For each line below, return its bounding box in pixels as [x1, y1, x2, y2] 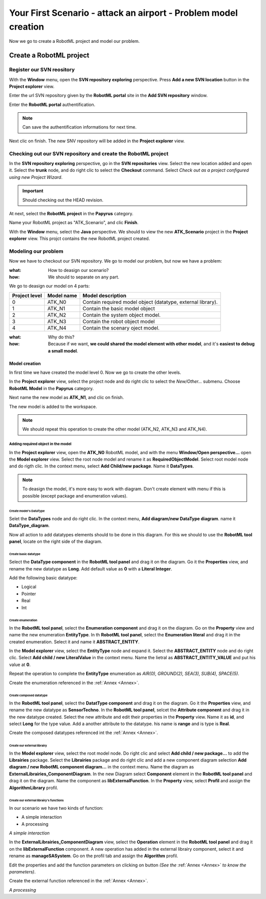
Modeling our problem [9, 248, 64, 255]
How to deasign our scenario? [48, 267, 109, 273]
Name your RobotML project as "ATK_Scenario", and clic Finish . [9, 220, 139, 226]
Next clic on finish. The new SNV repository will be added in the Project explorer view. [9, 138, 185, 144]
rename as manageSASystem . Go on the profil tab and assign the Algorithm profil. [9, 853, 178, 859]
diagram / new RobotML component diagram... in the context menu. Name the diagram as [9, 764, 194, 770]
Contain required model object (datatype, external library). [82, 299, 218, 305]
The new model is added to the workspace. [9, 403, 97, 409]
